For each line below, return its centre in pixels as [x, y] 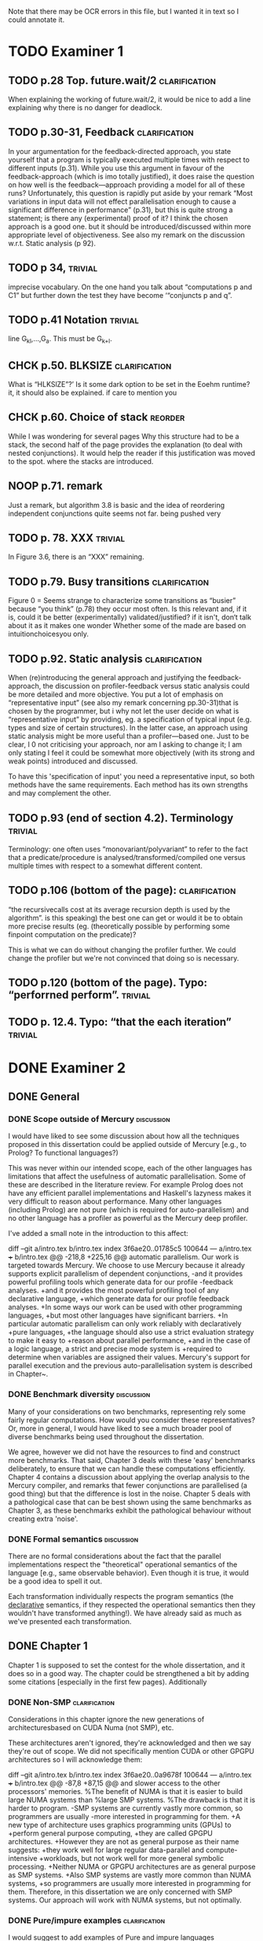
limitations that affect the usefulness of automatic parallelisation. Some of [127, 1176]
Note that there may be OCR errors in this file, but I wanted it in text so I [124, 11]
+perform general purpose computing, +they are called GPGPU [111, 1833]
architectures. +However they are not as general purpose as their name [124, 1842]
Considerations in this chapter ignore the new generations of [106, 1719]
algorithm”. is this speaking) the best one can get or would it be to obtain [126, 917]
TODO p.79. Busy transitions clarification [109, 581]
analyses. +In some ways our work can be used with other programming [125, 1307]
